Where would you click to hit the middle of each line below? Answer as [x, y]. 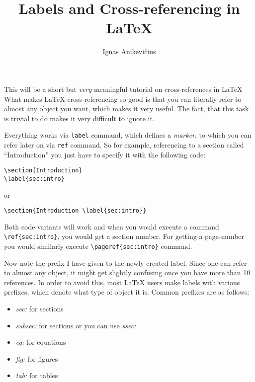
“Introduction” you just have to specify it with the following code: [105, 154]
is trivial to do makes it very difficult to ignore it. [79, 118]
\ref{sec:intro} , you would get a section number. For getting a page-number [124, 236]
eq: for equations [41, 342]
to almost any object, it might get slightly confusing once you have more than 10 [127, 272]
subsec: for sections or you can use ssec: [76, 325]
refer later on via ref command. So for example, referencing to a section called [124, 144]
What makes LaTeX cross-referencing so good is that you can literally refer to [123, 99]
